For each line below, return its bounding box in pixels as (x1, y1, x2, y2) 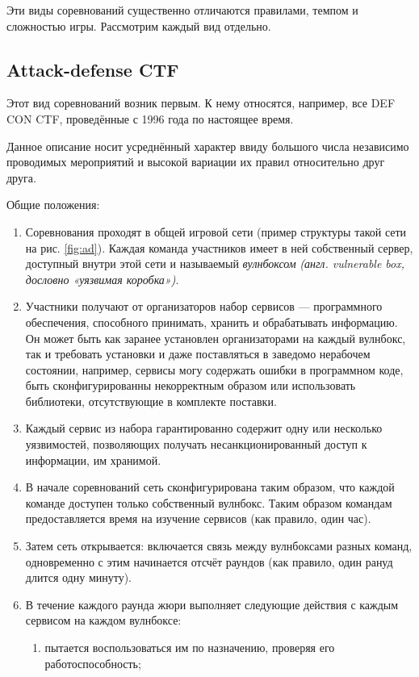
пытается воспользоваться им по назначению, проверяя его (44, 639, 335, 656)
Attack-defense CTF (6, 56, 179, 81)
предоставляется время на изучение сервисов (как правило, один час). (25, 510, 371, 527)
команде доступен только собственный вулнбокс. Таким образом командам (25, 494, 392, 511)
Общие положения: (6, 196, 100, 213)
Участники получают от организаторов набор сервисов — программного (25, 298, 383, 315)
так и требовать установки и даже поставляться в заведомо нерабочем (25, 345, 371, 362)
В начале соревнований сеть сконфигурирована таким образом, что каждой (25, 478, 395, 495)
